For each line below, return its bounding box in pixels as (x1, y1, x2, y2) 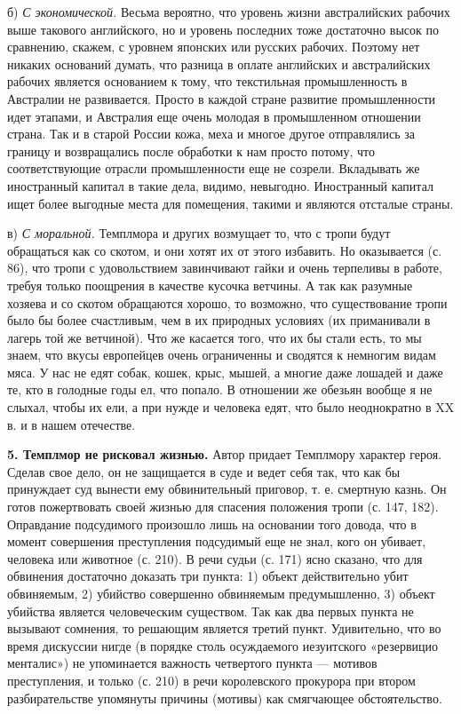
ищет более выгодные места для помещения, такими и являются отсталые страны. (7, 194, 454, 212)
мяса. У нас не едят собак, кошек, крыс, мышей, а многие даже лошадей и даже (7, 362, 443, 381)
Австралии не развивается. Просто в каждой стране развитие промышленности (7, 89, 436, 107)
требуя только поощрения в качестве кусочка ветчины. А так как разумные (7, 275, 413, 294)
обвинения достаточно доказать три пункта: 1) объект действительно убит (7, 567, 409, 585)
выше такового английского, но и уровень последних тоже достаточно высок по (7, 20, 439, 38)
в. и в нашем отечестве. (7, 415, 136, 433)
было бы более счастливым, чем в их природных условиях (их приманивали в (7, 311, 431, 329)
